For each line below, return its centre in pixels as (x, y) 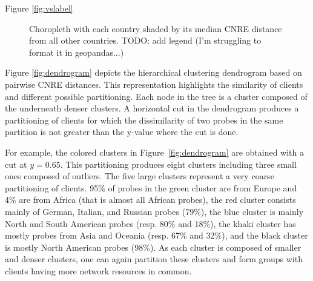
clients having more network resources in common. (98, 270)
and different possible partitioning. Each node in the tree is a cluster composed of (156, 96)
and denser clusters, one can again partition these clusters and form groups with (154, 259)
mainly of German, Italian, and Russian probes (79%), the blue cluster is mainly (154, 211)
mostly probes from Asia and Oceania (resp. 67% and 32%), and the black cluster (156, 235)
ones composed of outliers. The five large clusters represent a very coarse (140, 176)
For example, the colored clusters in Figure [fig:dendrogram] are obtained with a (154, 152)
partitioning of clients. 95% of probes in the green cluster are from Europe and (151, 187)
